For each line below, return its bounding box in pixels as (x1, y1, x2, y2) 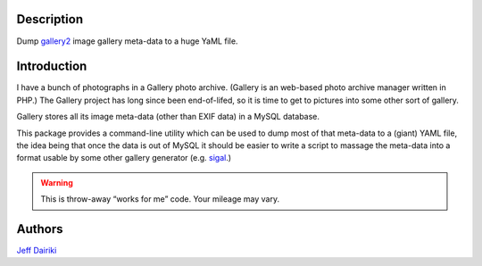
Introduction (16, 59, 87, 74)
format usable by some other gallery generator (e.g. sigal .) (16, 153, 232, 163)
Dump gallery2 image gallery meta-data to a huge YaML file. (16, 36, 238, 46)
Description (16, 12, 84, 27)
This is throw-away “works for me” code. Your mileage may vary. (40, 194, 280, 204)
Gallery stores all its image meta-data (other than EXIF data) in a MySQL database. (16, 112, 320, 122)
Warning (40, 177, 73, 187)
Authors (16, 221, 63, 237)
